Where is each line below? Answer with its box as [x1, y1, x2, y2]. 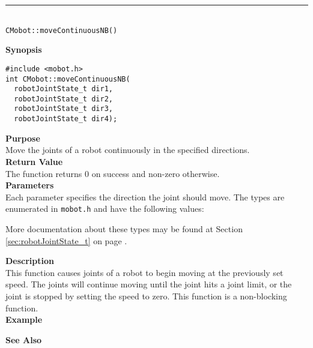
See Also [5, 333, 42, 346]
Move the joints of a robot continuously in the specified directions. [5, 143, 250, 156]
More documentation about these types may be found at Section [5, 223, 243, 235]
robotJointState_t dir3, [14, 104, 113, 113]
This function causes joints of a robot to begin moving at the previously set [5, 266, 284, 278]
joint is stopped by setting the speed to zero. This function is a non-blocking [5, 289, 287, 302]
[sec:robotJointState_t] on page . [5, 234, 127, 247]
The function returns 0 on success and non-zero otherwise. [5, 167, 220, 179]
